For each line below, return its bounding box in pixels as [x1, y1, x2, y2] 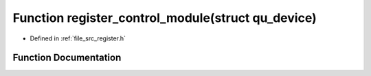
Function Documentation [12, 52, 122, 64]
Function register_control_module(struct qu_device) [12, 10, 317, 25]
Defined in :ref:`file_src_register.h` [30, 34, 126, 42]
